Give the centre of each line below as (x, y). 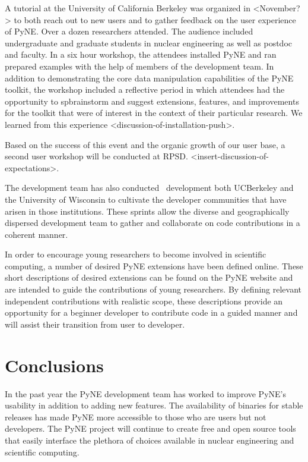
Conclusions (54, 365)
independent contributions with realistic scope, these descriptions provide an (144, 301)
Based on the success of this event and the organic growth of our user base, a (145, 144)
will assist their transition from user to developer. (95, 324)
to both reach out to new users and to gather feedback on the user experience (155, 19)
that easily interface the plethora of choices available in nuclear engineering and (150, 440)
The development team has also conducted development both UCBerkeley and (149, 188)
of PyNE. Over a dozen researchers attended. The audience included (129, 31)
